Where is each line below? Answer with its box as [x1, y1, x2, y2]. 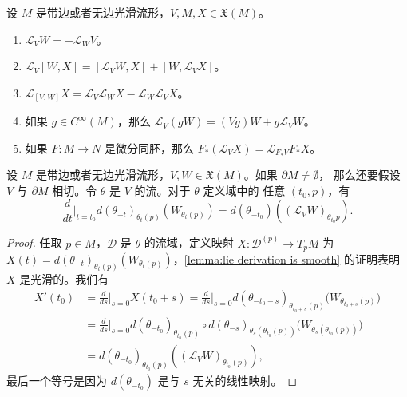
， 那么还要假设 [318, 166, 401, 183]
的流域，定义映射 [144, 234, 234, 251]
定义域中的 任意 [203, 182, 286, 199]
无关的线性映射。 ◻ [192, 372, 298, 389]
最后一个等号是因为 [6, 372, 107, 389]
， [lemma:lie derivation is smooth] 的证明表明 [172, 251, 400, 268]
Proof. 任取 [6, 234, 62, 251]
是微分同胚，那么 [104, 139, 194, 156]
